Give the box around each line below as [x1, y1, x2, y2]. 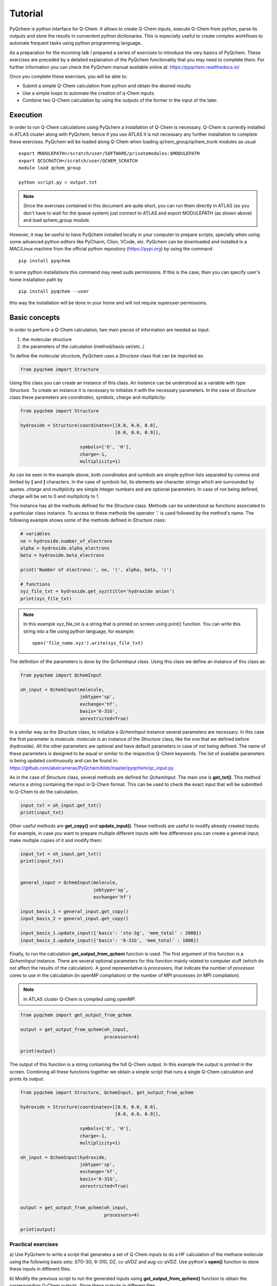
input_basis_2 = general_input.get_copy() [20, 916, 129, 922]
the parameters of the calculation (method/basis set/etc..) [22, 344, 145, 350]
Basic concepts [9, 313, 60, 322]
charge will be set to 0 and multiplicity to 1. [9, 493, 100, 499]
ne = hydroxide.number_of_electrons [20, 538, 113, 544]
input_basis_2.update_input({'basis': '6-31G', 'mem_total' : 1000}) [20, 937, 199, 943]
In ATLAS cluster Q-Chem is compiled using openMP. [23, 996, 136, 1002]
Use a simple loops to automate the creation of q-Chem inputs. [22, 90, 155, 96]
